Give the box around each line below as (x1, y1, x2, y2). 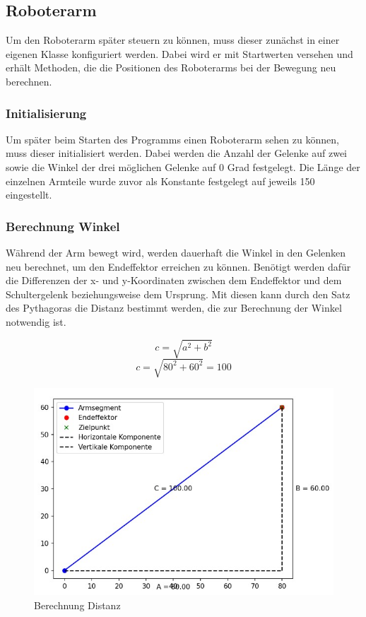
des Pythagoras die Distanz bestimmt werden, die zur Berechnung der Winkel (6, 300, 342, 315)
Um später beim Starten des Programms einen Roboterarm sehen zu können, (6, 131, 339, 146)
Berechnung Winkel (6, 217, 120, 235)
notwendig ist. (6, 314, 66, 329)
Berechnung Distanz (34, 597, 121, 612)
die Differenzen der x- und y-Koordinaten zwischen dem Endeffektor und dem (6, 273, 342, 288)
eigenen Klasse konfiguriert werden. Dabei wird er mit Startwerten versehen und (6, 46, 353, 61)
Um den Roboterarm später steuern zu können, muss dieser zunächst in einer (6, 33, 340, 47)
